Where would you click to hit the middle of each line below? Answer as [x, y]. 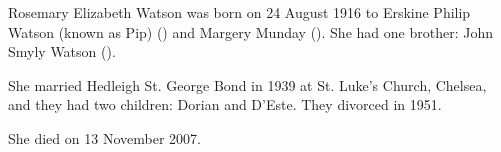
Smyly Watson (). [62, 51]
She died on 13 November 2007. [104, 137]
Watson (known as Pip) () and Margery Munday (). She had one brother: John [250, 31]
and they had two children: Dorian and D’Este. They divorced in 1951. [225, 104]
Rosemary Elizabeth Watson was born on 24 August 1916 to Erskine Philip [239, 12]
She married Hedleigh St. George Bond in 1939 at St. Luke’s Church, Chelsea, [247, 84]
